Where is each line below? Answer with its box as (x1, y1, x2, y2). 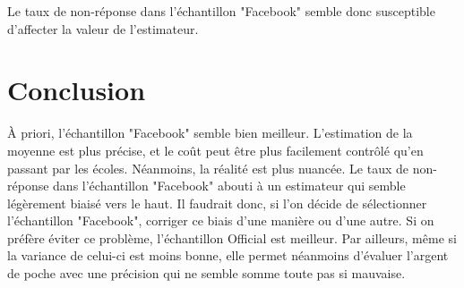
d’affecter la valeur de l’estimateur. (7, 19, 199, 38)
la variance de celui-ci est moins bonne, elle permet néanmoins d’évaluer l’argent (7, 246, 449, 265)
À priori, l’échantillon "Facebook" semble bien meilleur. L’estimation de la (7, 123, 413, 142)
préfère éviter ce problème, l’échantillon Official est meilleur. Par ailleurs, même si (7, 228, 457, 247)
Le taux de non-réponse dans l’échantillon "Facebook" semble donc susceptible (7, 2, 435, 20)
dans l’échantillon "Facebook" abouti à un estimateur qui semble (53, 176, 406, 195)
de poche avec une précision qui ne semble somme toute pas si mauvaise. (7, 264, 406, 283)
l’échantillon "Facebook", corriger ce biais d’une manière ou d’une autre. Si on (7, 211, 434, 230)
